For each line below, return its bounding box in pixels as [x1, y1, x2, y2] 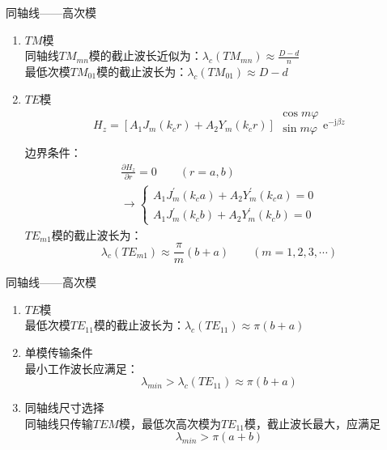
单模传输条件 [24, 344, 93, 361]
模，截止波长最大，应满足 [245, 414, 381, 431]
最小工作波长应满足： [24, 359, 138, 376]
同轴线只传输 [24, 414, 93, 431]
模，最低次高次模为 [118, 414, 221, 431]
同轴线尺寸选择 [24, 399, 104, 416]
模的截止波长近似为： [88, 47, 202, 64]
